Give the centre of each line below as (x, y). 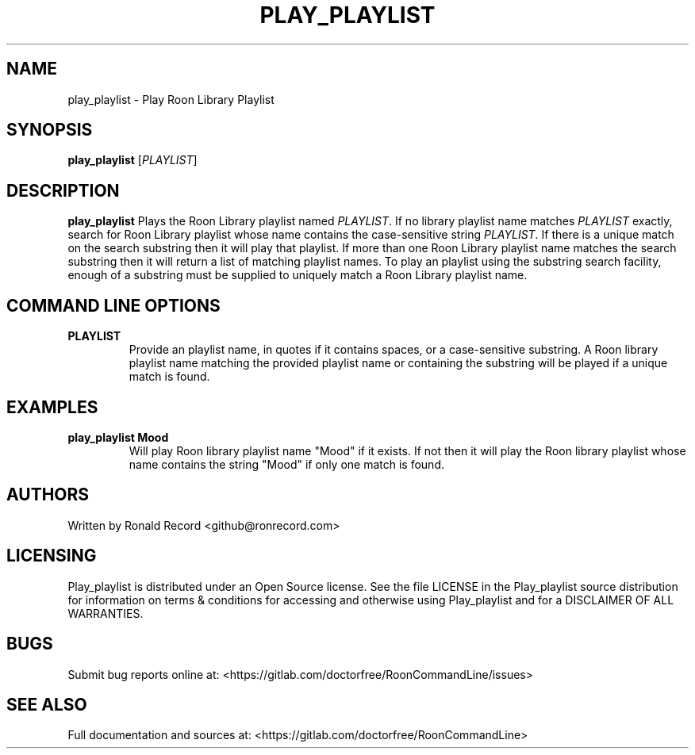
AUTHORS (48, 495)
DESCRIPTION (63, 190)
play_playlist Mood (118, 437)
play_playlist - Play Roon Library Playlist (171, 99)
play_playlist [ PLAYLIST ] (132, 160)
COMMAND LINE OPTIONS (113, 305)
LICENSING (52, 556)
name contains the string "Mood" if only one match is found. (286, 464)
